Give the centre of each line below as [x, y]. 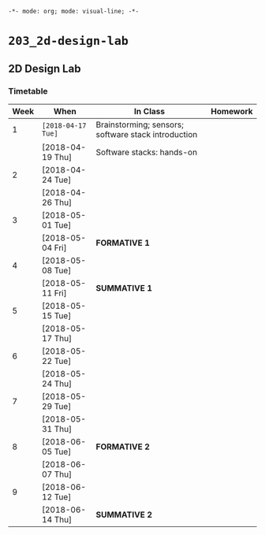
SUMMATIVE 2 [124, 515]
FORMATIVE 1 [123, 243]
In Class [149, 111]
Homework [232, 111]
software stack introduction [147, 134]
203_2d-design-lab [68, 41]
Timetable [28, 91]
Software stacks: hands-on [147, 152]
